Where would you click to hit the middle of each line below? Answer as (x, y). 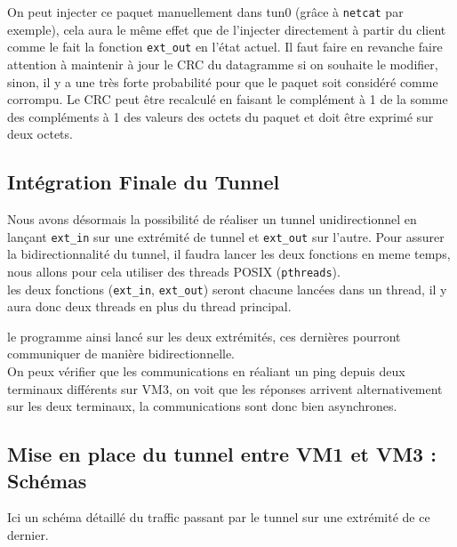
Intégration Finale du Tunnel (144, 182)
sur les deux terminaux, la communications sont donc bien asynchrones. (202, 406)
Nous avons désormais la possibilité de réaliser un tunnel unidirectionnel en (212, 219)
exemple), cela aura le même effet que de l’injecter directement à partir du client (227, 29)
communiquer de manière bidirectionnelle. (121, 354)
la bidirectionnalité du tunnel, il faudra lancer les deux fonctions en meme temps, (229, 254)
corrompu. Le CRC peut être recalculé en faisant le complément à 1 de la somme (228, 99)
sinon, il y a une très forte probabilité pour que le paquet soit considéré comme (223, 81)
